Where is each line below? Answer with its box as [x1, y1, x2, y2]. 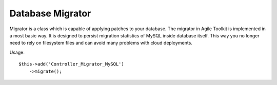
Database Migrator [9, 8, 91, 19]
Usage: [9, 49, 25, 55]
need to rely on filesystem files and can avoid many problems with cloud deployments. [9, 40, 192, 46]
